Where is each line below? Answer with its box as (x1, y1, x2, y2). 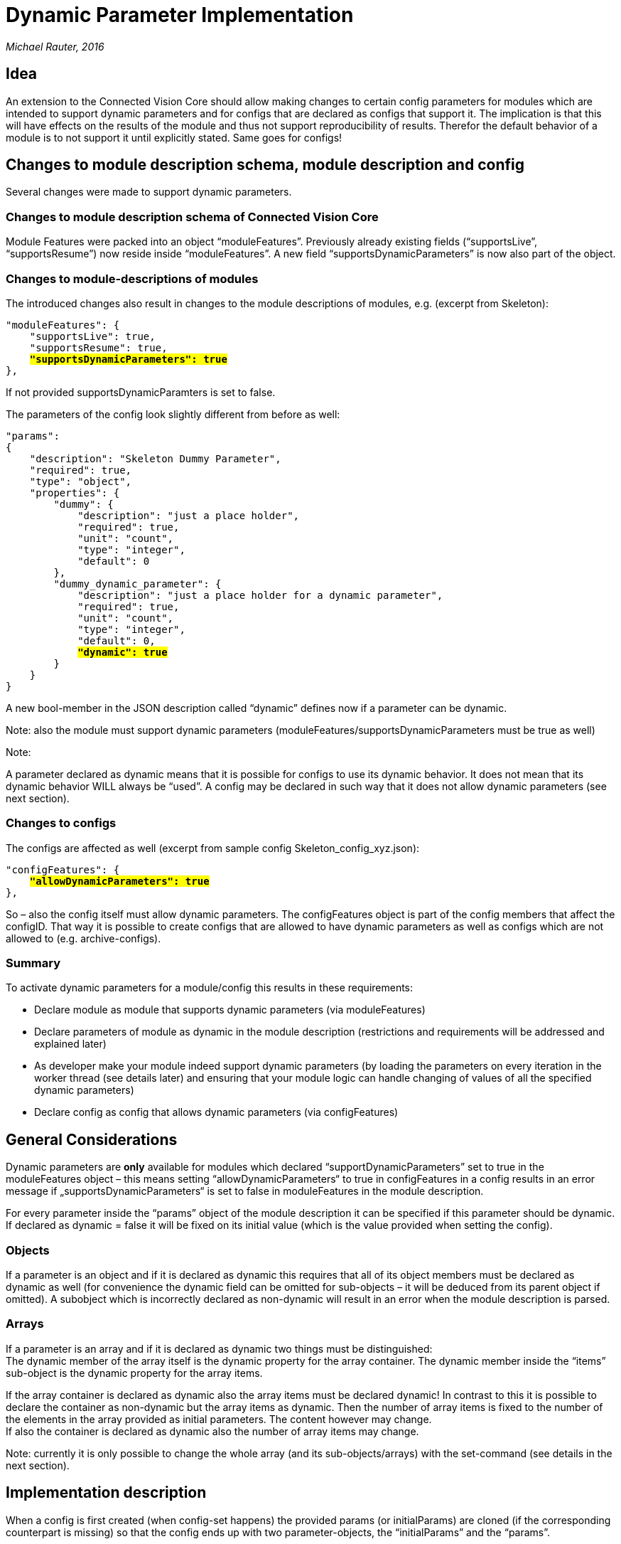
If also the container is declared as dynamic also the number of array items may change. (6, 1425, 419, 1437)
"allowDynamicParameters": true (29, 875, 210, 887)
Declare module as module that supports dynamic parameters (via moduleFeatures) (34, 1003, 426, 1016)
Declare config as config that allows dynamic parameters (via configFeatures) (34, 1106, 399, 1119)
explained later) (34, 1038, 107, 1050)
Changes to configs (6, 816, 117, 831)
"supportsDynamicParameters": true (29, 353, 227, 365)
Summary (6, 956, 61, 971)
